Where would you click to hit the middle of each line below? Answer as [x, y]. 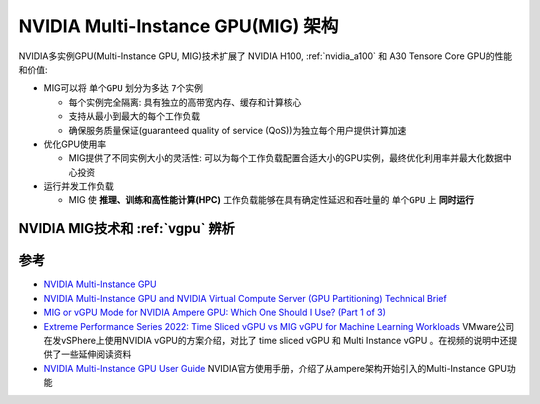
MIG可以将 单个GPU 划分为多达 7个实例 [123, 88]
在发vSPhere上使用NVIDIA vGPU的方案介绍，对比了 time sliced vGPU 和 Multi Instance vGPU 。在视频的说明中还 [276, 340]
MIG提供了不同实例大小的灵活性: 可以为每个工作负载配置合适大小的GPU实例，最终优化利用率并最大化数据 [286, 158]
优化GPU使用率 [75, 144]
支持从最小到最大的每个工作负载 [134, 116]
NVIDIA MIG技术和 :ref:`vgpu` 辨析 [126, 228]
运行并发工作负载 [78, 186]
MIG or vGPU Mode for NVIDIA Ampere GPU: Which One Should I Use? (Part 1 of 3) [215, 312]
